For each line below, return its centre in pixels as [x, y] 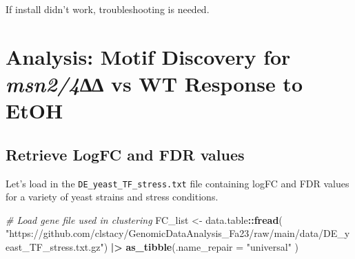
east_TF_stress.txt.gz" [55, 246]
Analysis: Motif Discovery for [148, 56]
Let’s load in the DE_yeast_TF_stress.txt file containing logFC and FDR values [177, 183]
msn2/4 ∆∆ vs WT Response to [154, 83]
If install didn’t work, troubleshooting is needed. [108, 9]
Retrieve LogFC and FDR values [125, 154]
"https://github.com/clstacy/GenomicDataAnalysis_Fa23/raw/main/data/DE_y [178, 233]
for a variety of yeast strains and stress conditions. [112, 197]
